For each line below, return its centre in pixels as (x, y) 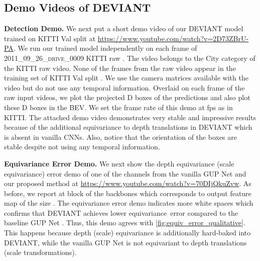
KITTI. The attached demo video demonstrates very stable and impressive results (130, 117)
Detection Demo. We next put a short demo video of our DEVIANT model (124, 28)
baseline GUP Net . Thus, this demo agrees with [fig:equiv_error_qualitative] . (125, 223)
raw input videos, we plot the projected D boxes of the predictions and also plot (127, 97)
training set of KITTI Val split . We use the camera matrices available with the (126, 78)
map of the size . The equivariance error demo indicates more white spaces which (129, 203)
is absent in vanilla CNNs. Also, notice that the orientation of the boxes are (121, 137)
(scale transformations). (40, 252)
